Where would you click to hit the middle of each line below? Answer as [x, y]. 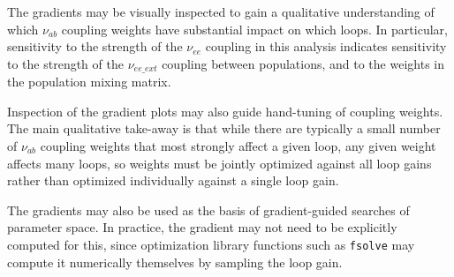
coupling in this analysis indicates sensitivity [326, 46]
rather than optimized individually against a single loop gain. [173, 180]
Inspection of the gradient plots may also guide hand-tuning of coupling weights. [225, 111]
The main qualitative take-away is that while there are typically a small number [224, 128]
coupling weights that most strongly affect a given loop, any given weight [238, 146]
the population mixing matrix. [89, 82]
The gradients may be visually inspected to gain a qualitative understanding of [221, 11]
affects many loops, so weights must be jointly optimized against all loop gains [219, 163]
